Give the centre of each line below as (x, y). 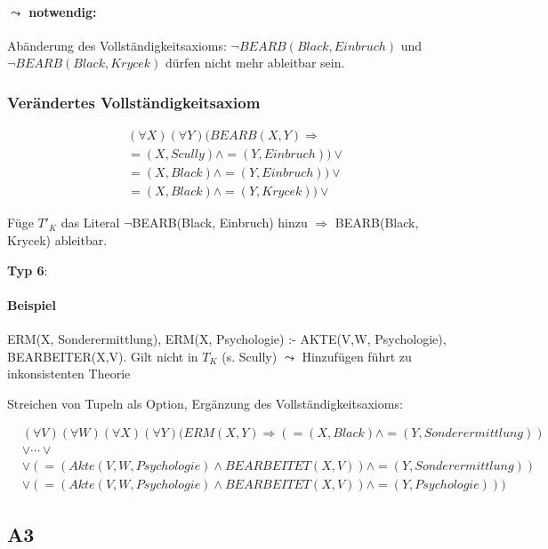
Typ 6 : (28, 270)
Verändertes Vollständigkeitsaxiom (134, 102)
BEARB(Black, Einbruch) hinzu (220, 223)
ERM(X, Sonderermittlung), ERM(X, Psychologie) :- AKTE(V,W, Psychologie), (227, 338)
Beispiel (32, 304)
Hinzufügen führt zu (357, 356)
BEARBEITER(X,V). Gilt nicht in (103, 356)
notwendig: (63, 11)
